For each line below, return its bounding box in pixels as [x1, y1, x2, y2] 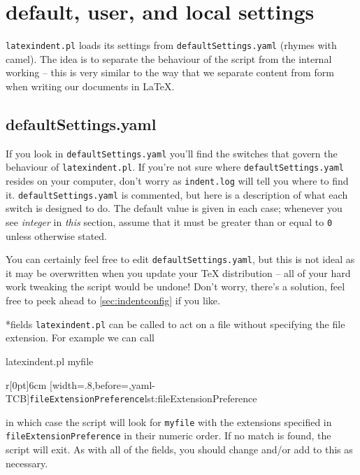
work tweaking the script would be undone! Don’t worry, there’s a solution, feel [6, 279, 345, 294]
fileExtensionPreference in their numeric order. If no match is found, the [6, 428, 331, 443]
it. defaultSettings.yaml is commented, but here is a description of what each [6, 187, 348, 201]
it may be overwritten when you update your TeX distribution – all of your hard [6, 265, 351, 280]
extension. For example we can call [6, 330, 155, 345]
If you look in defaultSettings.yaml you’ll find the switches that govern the [6, 146, 338, 160]
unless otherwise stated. [6, 228, 107, 243]
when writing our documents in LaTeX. [6, 78, 175, 93]
